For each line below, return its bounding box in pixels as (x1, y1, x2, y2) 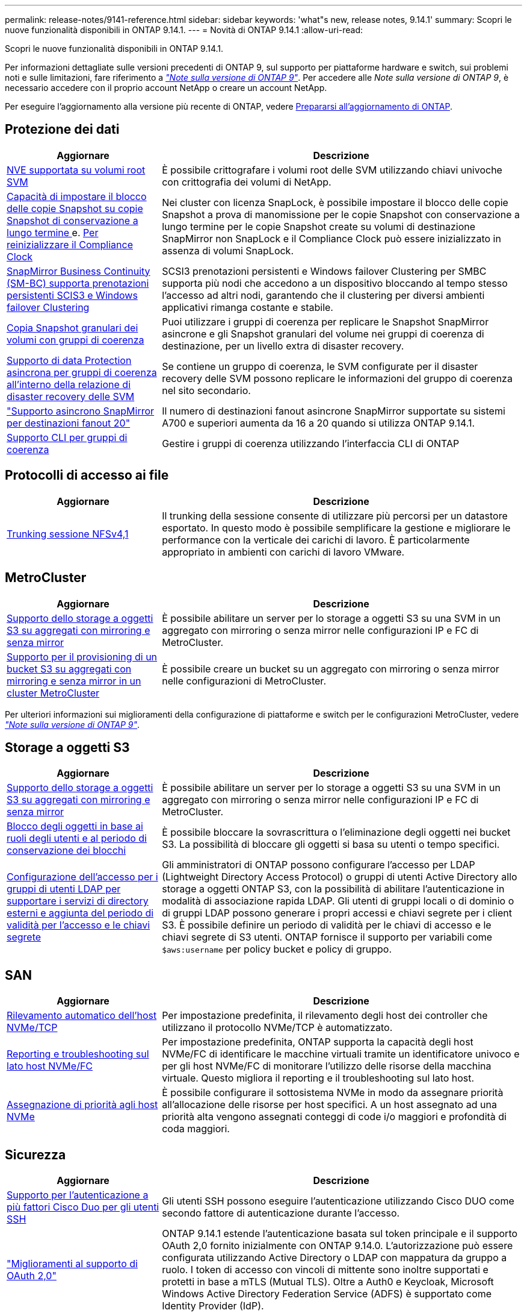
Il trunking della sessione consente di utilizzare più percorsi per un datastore (162, 509, 508, 522)
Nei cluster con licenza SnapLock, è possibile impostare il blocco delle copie (162, 196, 508, 208)
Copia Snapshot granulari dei (7, 321, 138, 334)
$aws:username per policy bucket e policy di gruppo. (162, 943, 392, 956)
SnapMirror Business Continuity (7, 265, 150, 277)
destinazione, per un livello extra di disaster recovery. (162, 339, 404, 352)
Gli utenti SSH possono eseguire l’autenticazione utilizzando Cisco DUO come (162, 1195, 514, 1208)
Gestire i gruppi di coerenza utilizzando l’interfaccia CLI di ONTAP (162, 437, 460, 450)
